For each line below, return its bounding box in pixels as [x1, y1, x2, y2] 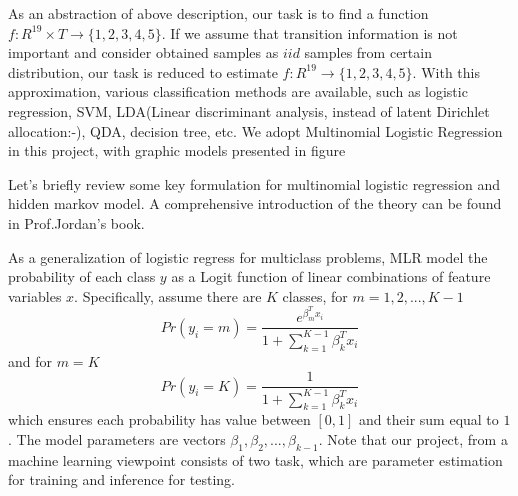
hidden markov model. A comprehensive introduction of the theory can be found [8, 193, 502, 214]
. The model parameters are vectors [8, 428, 226, 449]
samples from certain [304, 42, 432, 63]
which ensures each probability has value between [8, 409, 311, 430]
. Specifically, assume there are [74, 285, 262, 306]
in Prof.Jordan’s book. [8, 212, 145, 233]
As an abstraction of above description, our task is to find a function [8, 3, 429, 23]
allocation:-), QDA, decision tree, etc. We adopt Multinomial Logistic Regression [8, 120, 503, 141]
